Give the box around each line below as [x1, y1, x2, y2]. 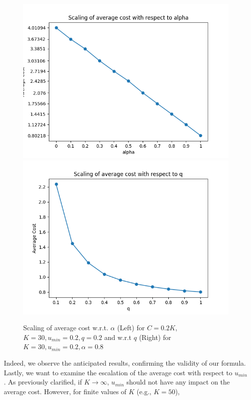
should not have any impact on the [126, 377, 230, 387]
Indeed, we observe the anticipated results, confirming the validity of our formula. [4, 357, 246, 368]
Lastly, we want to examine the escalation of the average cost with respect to [4, 367, 233, 377]
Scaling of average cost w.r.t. [23, 323, 108, 333]
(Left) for [117, 323, 145, 333]
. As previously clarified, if [4, 377, 82, 387]
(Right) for [139, 332, 171, 342]
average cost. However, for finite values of [4, 386, 127, 396]
